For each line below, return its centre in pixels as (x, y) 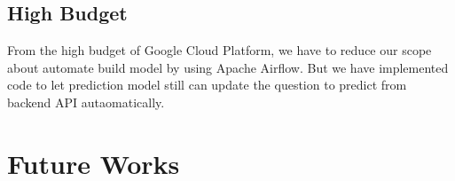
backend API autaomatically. (86, 102)
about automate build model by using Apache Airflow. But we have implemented (228, 67)
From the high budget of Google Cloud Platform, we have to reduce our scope (220, 50)
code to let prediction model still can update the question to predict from (207, 85)
